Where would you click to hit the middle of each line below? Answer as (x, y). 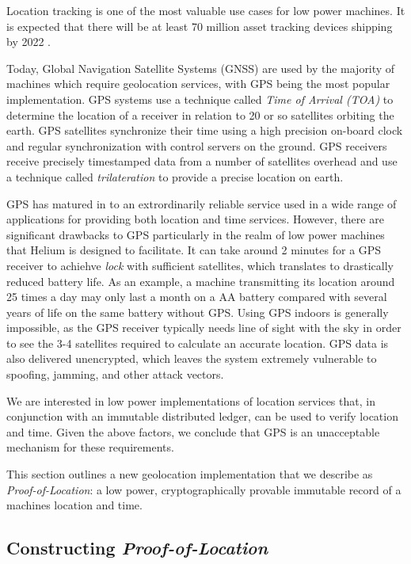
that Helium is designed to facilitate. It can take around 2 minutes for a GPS (194, 250)
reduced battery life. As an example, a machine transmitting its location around (201, 281)
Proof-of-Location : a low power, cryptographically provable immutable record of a (204, 489)
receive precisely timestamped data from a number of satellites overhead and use (202, 161)
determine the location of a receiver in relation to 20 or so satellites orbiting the (200, 114)
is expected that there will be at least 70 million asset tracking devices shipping (200, 26)
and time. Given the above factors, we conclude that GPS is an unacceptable (193, 431)
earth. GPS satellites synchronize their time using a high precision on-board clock (205, 130)
